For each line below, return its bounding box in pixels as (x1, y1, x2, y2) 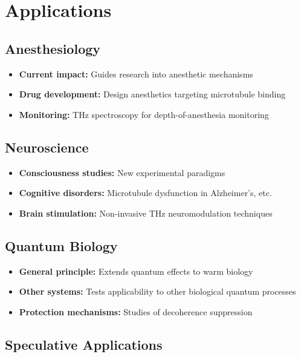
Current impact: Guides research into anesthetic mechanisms (19, 67, 253, 80)
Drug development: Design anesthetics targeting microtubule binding (19, 88, 286, 100)
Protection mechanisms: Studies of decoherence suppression (19, 305, 253, 318)
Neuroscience (5, 137, 89, 156)
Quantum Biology (5, 236, 118, 255)
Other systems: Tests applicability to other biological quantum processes (19, 285, 296, 298)
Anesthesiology (5, 39, 101, 57)
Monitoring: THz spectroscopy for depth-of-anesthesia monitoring (19, 108, 269, 120)
